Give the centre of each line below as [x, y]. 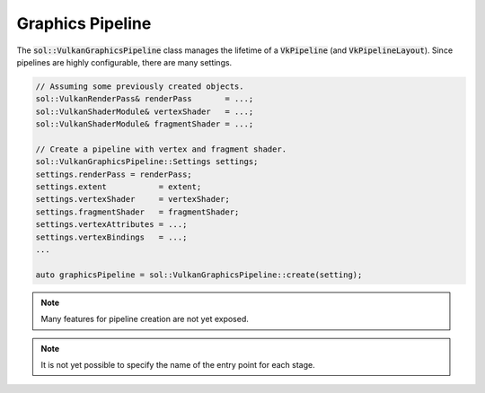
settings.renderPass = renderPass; [114, 174]
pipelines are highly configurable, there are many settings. [124, 62]
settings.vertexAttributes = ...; [111, 225]
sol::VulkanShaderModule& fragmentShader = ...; [145, 124]
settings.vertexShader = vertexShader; [133, 199]
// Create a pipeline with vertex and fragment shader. [161, 149]
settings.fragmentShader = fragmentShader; [137, 212]
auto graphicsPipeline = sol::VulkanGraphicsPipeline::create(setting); [199, 275]
